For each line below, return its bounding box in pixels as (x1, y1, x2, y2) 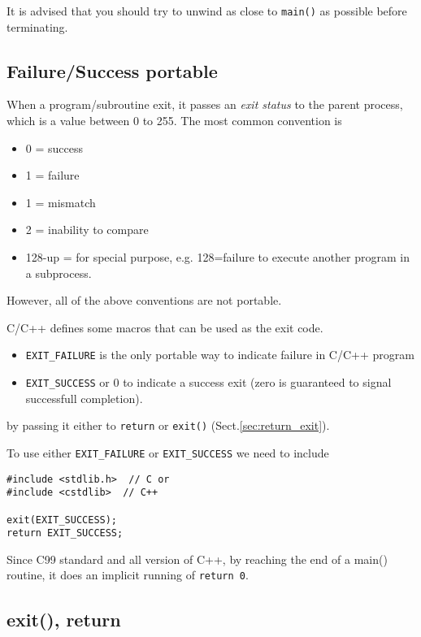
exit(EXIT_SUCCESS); (7, 513, 118, 526)
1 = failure (25, 167, 80, 184)
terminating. (7, 18, 68, 35)
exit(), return (7, 606, 121, 631)
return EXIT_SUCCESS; (7, 527, 124, 539)
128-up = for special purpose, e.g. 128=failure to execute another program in (25, 249, 410, 266)
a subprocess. (25, 264, 92, 281)
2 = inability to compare (25, 221, 149, 238)
